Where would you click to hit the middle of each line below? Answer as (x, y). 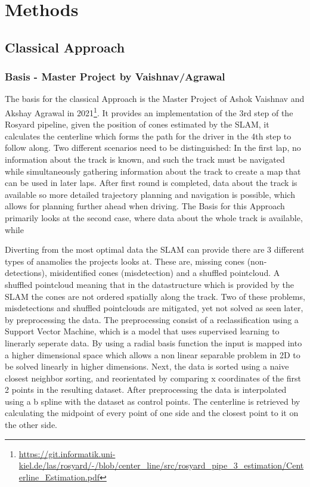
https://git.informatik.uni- (67, 453)
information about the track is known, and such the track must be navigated (145, 159)
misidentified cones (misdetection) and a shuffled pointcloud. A (165, 273)
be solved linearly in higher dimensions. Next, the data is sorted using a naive (147, 366)
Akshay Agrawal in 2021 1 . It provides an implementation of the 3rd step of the (149, 111)
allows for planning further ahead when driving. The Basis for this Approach (145, 206)
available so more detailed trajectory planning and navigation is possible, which (150, 194)
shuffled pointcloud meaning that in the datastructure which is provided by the (149, 284)
